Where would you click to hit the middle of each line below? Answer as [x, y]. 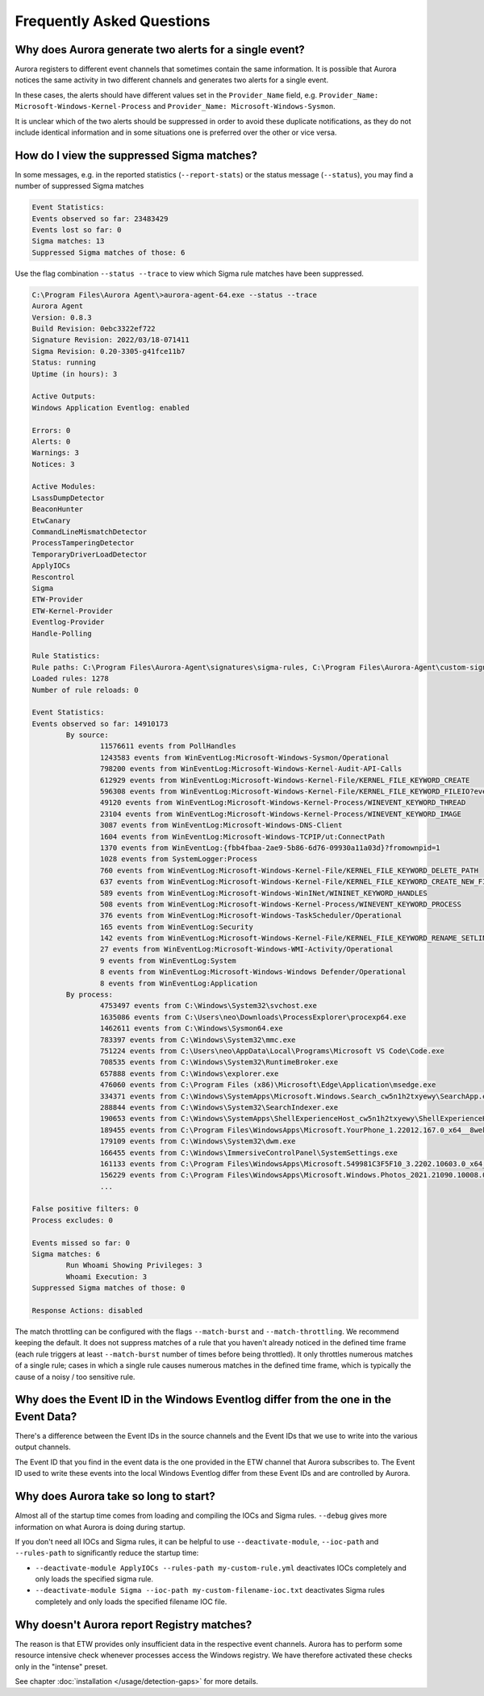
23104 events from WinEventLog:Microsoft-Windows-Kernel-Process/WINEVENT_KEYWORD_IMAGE [280, 814]
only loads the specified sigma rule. [94, 1579]
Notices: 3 [53, 464]
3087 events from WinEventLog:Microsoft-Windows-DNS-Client [221, 825]
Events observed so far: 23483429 [100, 219]
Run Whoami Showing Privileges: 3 [134, 1265]
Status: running [64, 363]
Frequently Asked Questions [113, 21]
